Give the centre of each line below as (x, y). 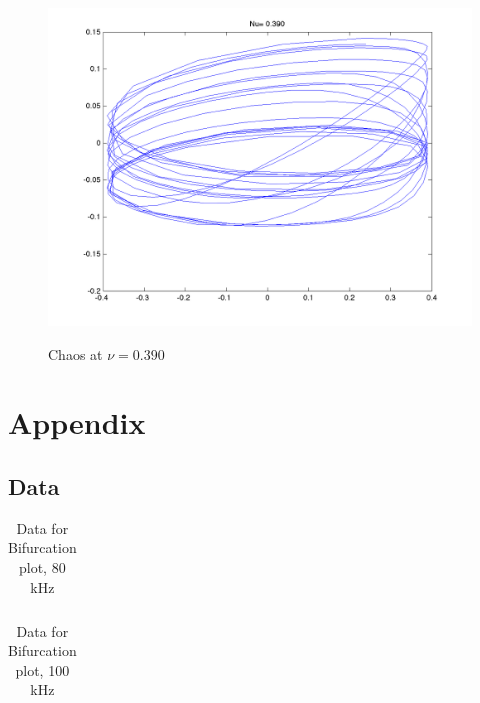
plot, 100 (42, 669)
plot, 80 (42, 566)
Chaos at (75, 353)
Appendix (77, 422)
